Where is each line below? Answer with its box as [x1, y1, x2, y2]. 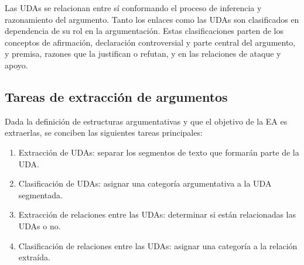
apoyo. [5, 58, 28, 71]
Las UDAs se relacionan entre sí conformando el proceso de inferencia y [5, 2, 262, 13]
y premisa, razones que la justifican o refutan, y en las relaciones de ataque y [5, 47, 281, 60]
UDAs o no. [18, 219, 61, 232]
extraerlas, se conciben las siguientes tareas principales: [5, 126, 203, 139]
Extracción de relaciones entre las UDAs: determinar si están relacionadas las [18, 208, 296, 221]
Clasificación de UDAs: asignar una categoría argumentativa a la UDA [18, 177, 272, 190]
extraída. [18, 251, 50, 263]
